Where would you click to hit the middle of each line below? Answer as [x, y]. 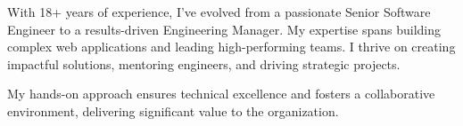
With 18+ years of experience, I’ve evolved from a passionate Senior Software [219, 12]
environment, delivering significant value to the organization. [173, 110]
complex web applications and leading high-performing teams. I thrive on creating [231, 47]
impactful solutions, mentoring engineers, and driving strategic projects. [204, 63]
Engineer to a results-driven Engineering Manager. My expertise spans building [224, 29]
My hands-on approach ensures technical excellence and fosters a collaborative [221, 94]
